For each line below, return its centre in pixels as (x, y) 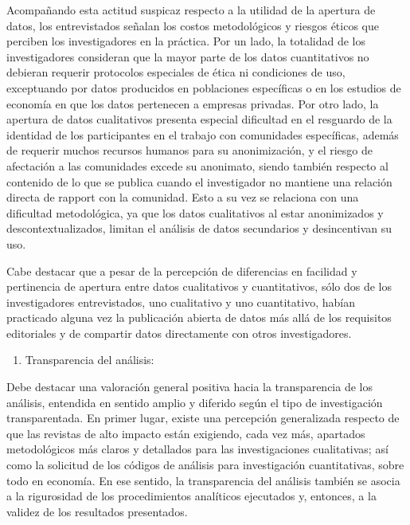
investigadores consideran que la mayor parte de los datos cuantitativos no (188, 56)
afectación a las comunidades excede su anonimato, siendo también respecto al (197, 165)
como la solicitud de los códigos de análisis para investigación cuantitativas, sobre (205, 465)
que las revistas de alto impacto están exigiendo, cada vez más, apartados (186, 433)
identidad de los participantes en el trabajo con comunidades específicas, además (203, 134)
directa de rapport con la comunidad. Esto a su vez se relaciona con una (183, 197)
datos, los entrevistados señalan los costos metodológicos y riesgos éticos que (193, 25)
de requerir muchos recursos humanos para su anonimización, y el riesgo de (189, 150)
